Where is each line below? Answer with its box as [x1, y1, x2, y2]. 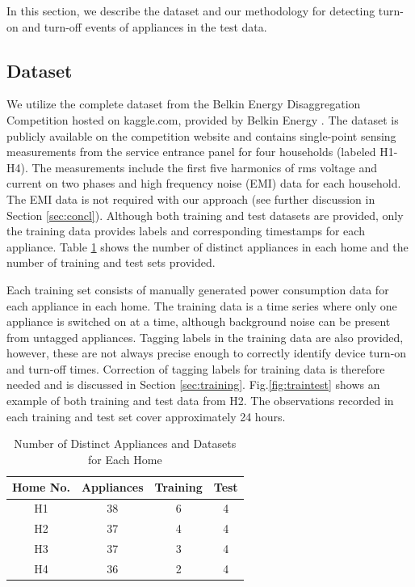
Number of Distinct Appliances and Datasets [14, 435, 237, 452]
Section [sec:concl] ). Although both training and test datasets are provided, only [6, 206, 404, 223]
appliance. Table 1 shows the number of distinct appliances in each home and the [6, 238, 409, 255]
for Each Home [88, 450, 162, 467]
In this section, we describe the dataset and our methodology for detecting [6, 2, 375, 19]
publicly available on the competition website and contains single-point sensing [6, 127, 396, 144]
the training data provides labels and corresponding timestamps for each [6, 222, 365, 239]
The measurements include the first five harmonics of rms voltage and [31, 158, 378, 175]
